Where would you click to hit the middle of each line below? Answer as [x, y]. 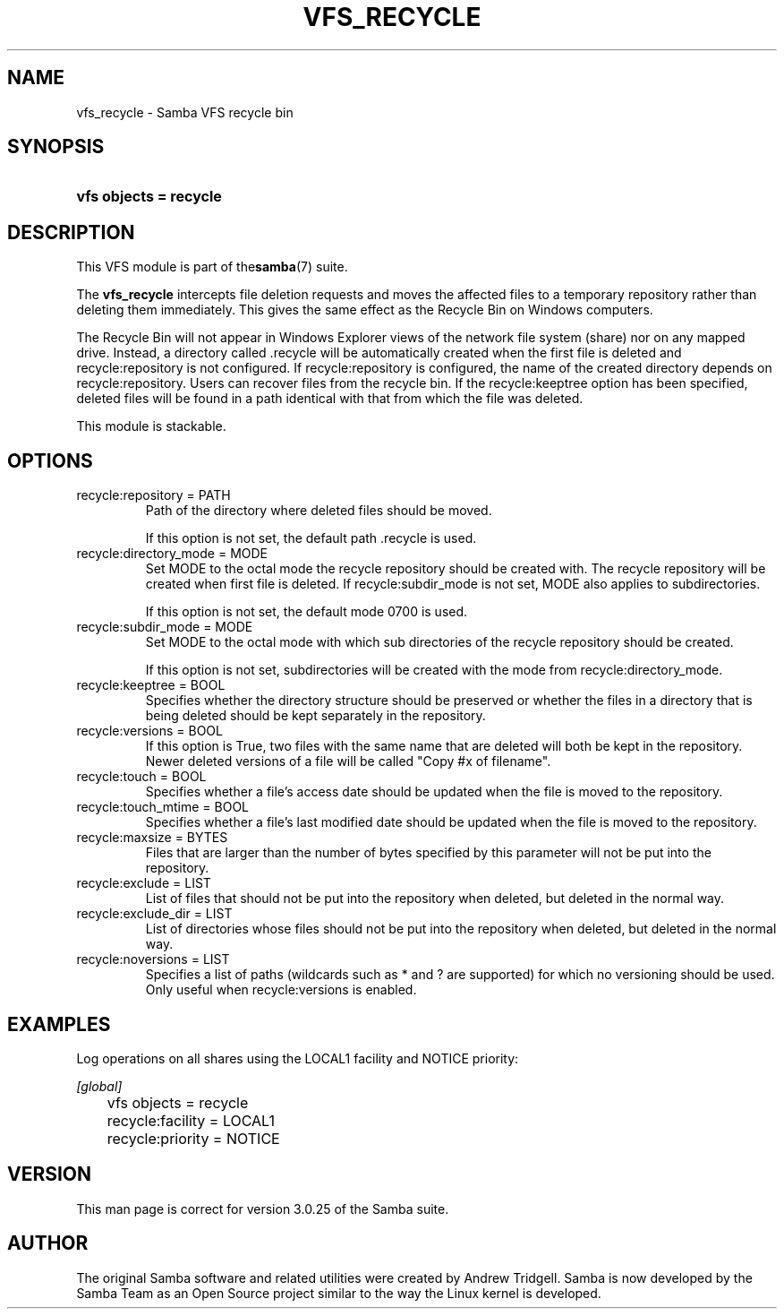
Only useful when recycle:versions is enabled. [281, 990]
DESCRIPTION [71, 232]
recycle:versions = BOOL [149, 731]
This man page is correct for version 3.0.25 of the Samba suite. [263, 1208]
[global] [99, 1086]
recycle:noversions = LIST [153, 959]
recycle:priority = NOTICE [193, 1138]
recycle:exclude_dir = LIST [154, 914]
